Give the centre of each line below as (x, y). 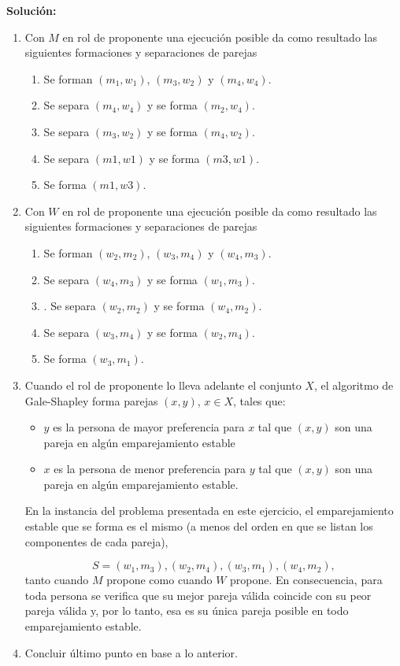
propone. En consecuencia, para (306, 580)
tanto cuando (57, 580)
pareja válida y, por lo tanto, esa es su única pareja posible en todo (187, 610)
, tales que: (259, 400)
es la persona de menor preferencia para (150, 469)
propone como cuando (159, 580)
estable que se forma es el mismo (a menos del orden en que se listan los (199, 526)
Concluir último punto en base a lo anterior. (131, 652)
